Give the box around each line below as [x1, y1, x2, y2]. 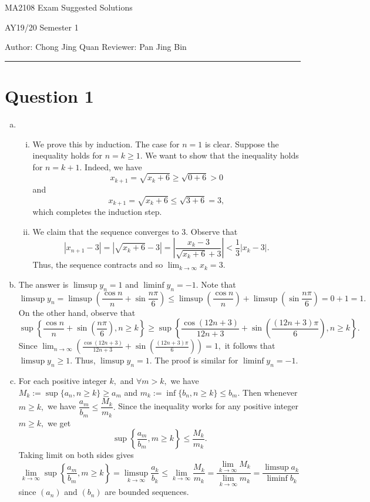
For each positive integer [18, 375, 107, 387]
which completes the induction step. [32, 205, 162, 218]
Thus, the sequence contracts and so [32, 258, 163, 271]
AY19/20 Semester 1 [5, 21, 79, 33]
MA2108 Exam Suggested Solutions [5, 1, 133, 13]
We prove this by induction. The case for [32, 137, 180, 150]
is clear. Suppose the [204, 137, 279, 150]
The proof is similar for [154, 354, 238, 366]
